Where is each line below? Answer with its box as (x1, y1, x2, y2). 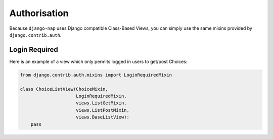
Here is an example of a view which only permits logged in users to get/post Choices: (9, 58, 188, 64)
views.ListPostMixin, (76, 107, 130, 113)
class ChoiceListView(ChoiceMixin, (20, 86, 108, 92)
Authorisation (9, 8, 69, 19)
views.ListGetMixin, (76, 100, 127, 106)
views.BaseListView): (76, 114, 130, 120)
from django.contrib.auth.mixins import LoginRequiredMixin (20, 72, 172, 78)
